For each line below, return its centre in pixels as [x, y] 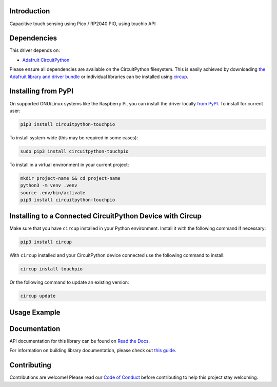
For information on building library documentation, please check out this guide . [93, 351]
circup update [38, 296]
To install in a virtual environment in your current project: [69, 164]
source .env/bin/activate [53, 192]
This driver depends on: [35, 50]
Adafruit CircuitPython [46, 60]
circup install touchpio [52, 269]
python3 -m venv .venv [49, 186]
